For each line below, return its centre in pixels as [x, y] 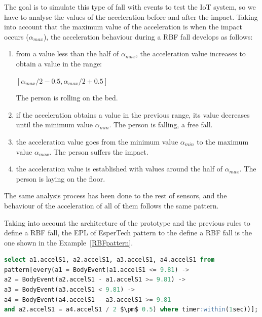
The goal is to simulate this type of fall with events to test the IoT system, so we [130, 7]
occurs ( [16, 36]
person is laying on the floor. [61, 178]
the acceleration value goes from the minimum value [97, 141]
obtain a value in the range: [59, 63]
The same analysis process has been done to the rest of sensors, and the [116, 196]
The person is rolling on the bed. [67, 98]
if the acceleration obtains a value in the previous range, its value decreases [133, 114]
